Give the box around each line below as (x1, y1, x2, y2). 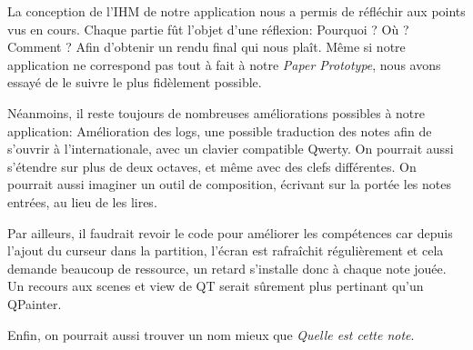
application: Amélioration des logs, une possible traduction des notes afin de (7, 121, 432, 140)
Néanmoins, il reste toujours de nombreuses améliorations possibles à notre (7, 103, 425, 122)
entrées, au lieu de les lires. (7, 192, 157, 211)
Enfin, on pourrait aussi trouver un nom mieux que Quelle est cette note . (7, 325, 415, 344)
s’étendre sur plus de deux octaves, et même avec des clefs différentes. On (7, 156, 417, 175)
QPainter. (7, 294, 62, 313)
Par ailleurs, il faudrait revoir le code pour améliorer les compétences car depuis (7, 223, 453, 242)
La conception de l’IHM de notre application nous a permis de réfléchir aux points (7, 2, 466, 20)
